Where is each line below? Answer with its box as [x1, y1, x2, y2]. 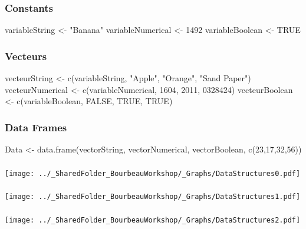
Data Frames [5, 120, 67, 134]
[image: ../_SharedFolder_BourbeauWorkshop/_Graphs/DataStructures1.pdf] [5, 193, 301, 201]
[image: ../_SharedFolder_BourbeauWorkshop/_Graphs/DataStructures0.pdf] [5, 169, 301, 178]
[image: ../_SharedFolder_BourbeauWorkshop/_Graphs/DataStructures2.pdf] [5, 215, 301, 224]
